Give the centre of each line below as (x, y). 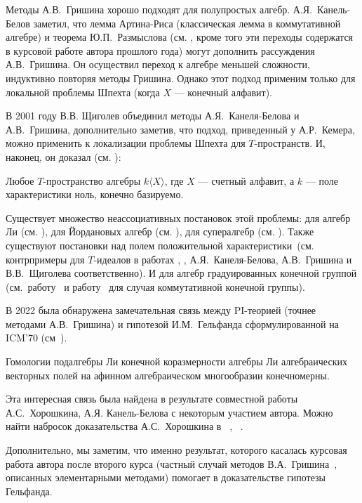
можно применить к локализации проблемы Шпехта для (126, 143)
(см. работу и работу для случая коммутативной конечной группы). (155, 286)
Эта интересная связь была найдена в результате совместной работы (152, 399)
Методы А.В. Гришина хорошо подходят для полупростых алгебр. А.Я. (159, 9)
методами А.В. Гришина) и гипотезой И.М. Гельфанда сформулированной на (172, 324)
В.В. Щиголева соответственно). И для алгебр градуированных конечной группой (181, 273)
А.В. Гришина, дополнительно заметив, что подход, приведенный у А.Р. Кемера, (180, 129)
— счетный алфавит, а (246, 180)
